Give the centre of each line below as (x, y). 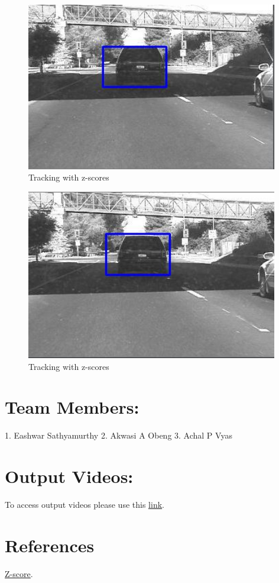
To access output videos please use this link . (85, 505)
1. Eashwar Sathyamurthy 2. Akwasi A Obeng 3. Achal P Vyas (119, 435)
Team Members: (72, 407)
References (50, 545)
